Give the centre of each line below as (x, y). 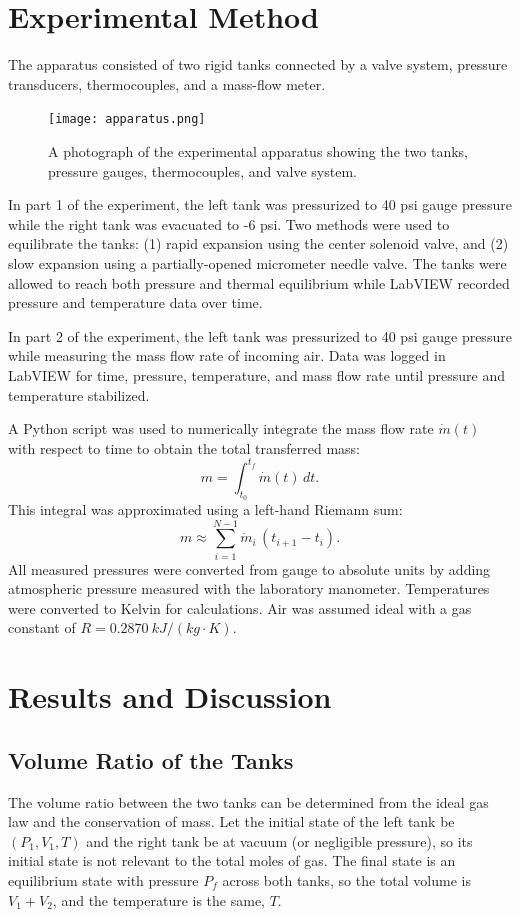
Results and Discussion (170, 696)
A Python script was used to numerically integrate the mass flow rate (221, 428)
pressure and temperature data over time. (135, 302)
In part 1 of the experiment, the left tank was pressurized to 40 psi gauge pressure (260, 204)
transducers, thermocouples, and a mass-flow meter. (167, 83)
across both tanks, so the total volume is (346, 880)
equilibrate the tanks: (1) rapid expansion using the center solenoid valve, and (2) (258, 243)
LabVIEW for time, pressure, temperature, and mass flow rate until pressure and (256, 374)
